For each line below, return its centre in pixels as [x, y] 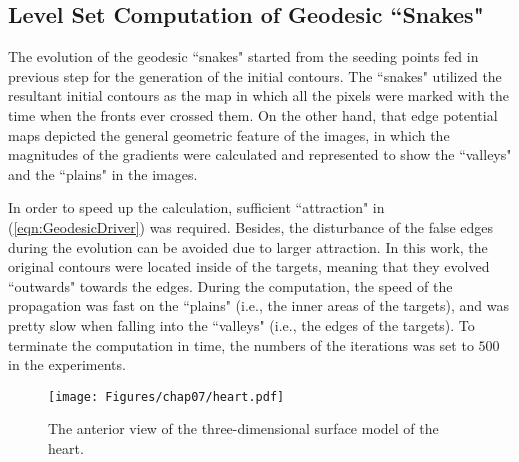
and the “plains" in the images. [103, 173]
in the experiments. [67, 364]
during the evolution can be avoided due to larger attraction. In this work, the [248, 246]
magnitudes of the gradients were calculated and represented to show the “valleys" [260, 154]
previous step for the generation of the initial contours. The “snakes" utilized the [255, 75]
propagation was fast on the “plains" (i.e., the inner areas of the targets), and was [258, 305]
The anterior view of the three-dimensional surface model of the [243, 428]
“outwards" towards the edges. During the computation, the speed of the [230, 285]
